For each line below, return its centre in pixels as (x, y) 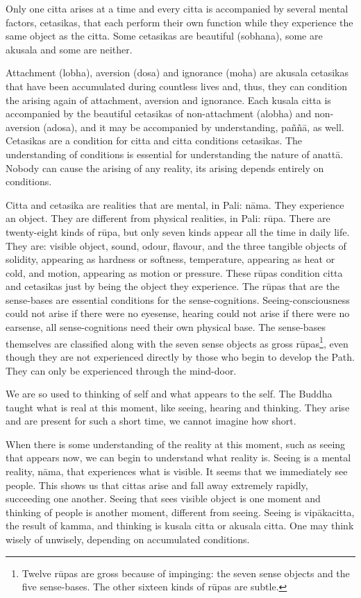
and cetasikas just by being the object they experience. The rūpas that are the (173, 286)
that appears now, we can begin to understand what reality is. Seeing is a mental (178, 458)
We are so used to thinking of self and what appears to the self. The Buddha (169, 394)
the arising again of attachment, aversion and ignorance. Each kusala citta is (168, 100)
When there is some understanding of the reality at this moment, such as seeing (176, 444)
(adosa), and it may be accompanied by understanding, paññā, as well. (194, 127)
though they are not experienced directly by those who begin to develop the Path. (180, 356)
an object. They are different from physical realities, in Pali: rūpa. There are (168, 218)
